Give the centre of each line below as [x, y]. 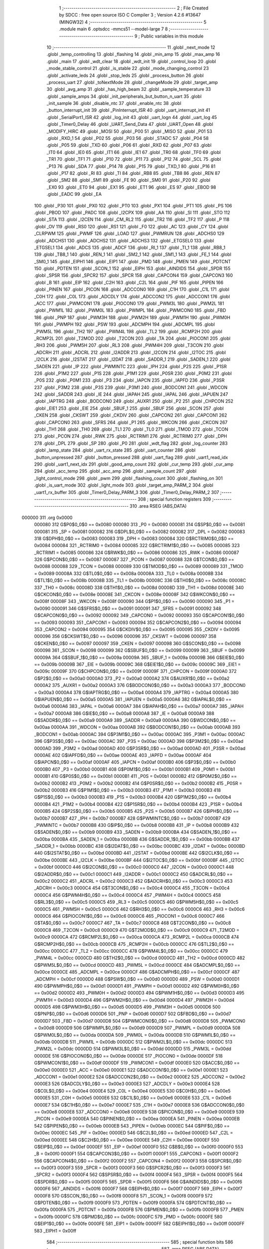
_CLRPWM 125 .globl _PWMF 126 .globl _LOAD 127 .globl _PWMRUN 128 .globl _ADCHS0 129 [129, 234]
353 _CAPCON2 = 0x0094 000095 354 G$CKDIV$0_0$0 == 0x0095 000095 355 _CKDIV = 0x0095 [137, 629]
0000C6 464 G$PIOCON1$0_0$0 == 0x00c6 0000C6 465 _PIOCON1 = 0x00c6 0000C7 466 [129, 916]
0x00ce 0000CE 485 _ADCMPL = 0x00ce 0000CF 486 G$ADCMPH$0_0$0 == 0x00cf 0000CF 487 [137, 972]
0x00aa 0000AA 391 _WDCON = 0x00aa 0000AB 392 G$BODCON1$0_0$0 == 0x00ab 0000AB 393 [137, 727]
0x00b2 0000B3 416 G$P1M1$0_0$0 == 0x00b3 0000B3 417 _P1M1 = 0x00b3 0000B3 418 [128, 790]
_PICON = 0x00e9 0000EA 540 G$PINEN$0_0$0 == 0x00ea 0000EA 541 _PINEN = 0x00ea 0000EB [137, 1119]
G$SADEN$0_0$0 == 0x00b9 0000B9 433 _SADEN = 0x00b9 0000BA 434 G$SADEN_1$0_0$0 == [135, 832]
